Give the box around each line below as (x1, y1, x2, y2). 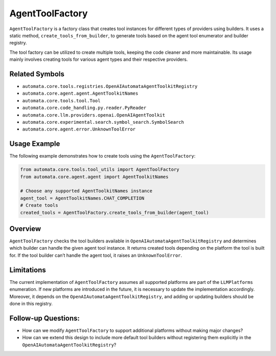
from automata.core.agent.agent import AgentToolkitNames (20, 174, 169, 180)
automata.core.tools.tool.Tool (22, 98, 101, 103)
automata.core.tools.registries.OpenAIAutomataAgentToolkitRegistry (22, 83, 198, 90)
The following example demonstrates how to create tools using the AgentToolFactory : (9, 153, 196, 159)
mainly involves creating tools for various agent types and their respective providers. (9, 56, 188, 62)
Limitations (9, 265, 46, 274)
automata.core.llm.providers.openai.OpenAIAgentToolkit (22, 112, 166, 118)
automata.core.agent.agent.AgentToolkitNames (22, 91, 139, 97)
